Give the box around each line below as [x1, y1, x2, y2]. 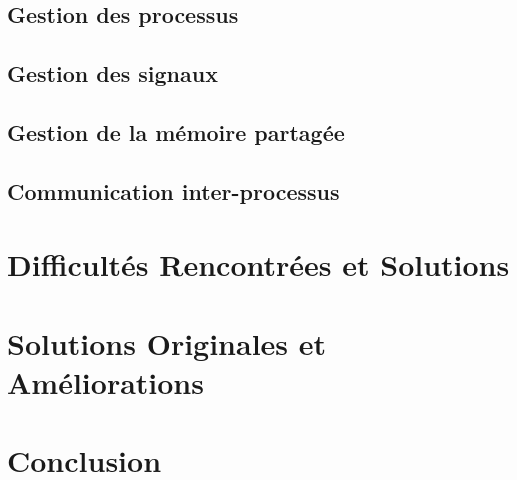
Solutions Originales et [7, 322, 327, 363]
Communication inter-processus [7, 175, 340, 206]
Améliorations [7, 361, 204, 402]
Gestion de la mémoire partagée [7, 116, 345, 147]
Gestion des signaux [7, 58, 218, 89]
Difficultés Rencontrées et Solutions [7, 244, 510, 285]
